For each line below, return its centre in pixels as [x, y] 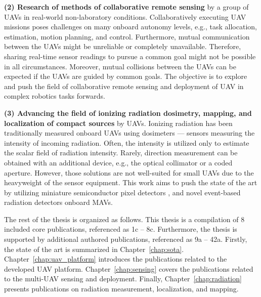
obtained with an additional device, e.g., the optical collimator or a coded [118, 162]
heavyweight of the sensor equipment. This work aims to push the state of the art [131, 182]
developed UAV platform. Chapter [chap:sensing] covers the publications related [129, 268]
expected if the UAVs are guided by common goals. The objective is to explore [126, 76]
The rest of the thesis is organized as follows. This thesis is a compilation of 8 [124, 219]
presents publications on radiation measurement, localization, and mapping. [121, 289]
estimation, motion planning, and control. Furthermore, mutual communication [127, 36]
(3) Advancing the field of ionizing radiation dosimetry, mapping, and [128, 113]
